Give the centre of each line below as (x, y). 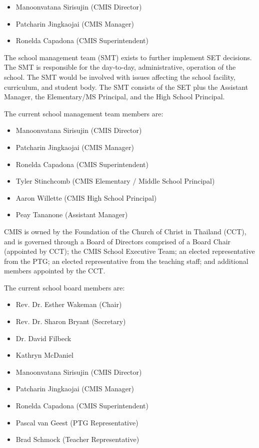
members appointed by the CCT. (55, 271)
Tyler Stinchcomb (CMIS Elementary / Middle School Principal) (115, 181)
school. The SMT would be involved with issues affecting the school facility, (120, 77)
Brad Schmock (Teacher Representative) (77, 439)
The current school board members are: (64, 287)
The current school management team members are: (84, 113)
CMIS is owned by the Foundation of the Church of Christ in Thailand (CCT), (125, 231)
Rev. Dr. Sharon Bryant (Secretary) (71, 321)
